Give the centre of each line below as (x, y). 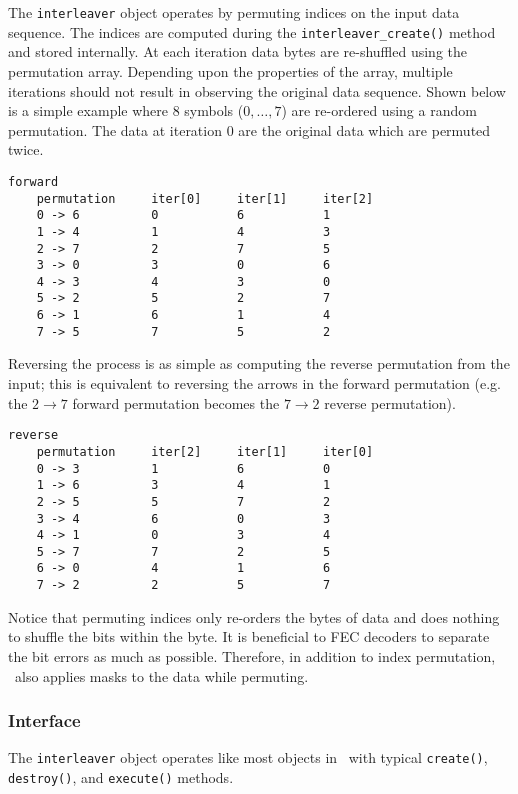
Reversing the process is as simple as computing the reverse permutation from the (259, 363)
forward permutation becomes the (176, 402)
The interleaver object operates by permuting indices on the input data (234, 12)
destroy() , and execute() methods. (121, 777)
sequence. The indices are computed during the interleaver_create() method (252, 31)
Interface (44, 720)
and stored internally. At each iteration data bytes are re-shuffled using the (238, 51)
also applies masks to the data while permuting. (161, 675)
